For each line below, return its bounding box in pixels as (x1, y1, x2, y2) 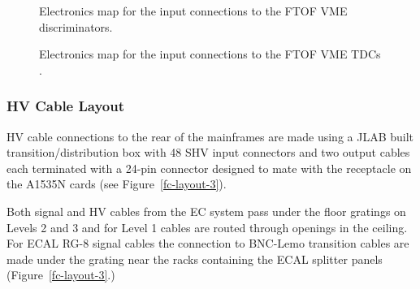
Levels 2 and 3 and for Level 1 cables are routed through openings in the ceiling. (6, 218, 408, 235)
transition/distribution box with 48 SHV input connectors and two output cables (6, 144, 410, 161)
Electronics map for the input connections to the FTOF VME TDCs (39, 45, 381, 63)
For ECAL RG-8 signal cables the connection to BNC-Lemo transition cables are (6, 235, 409, 252)
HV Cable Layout (6, 96, 125, 116)
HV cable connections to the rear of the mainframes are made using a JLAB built (6, 127, 414, 144)
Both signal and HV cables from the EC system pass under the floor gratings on (6, 202, 406, 219)
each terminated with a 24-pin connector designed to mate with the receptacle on (6, 159, 412, 176)
